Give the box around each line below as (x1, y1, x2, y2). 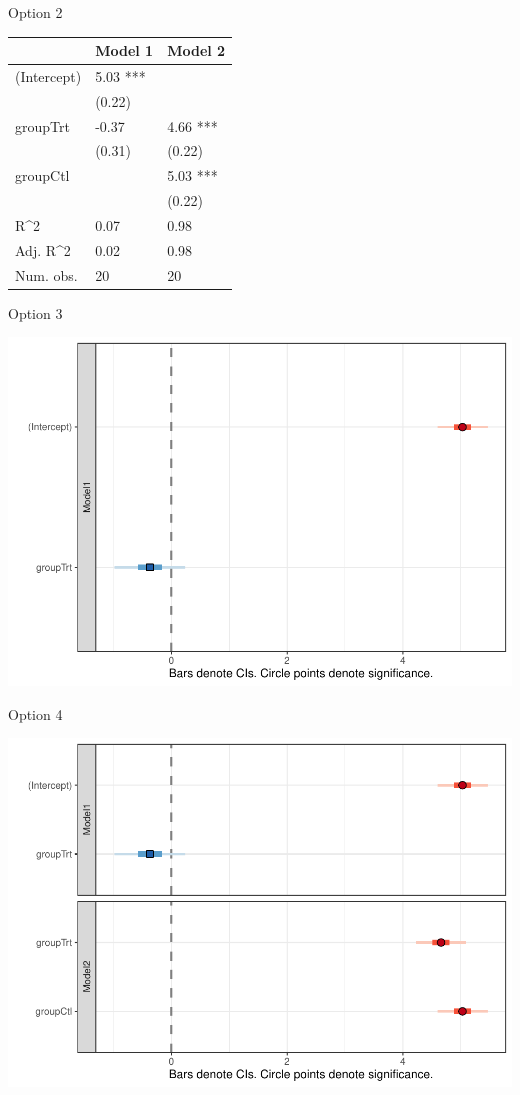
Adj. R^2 (15, 239, 71, 260)
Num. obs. (15, 264, 78, 285)
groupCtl (15, 165, 70, 186)
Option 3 (8, 302, 63, 323)
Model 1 (95, 40, 154, 61)
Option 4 (8, 703, 63, 724)
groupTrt (15, 115, 70, 136)
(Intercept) (15, 65, 82, 86)
